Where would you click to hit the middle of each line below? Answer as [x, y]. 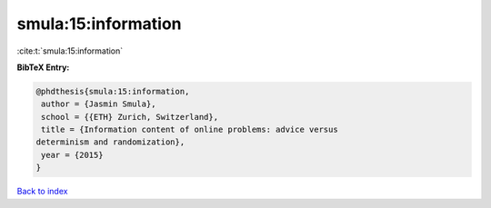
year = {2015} [72, 155]
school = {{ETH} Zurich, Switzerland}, [130, 117]
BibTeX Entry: [43, 67]
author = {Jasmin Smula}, [99, 104]
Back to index [42, 192]
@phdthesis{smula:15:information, [113, 91]
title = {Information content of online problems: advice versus [190, 130]
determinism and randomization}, [110, 142]
